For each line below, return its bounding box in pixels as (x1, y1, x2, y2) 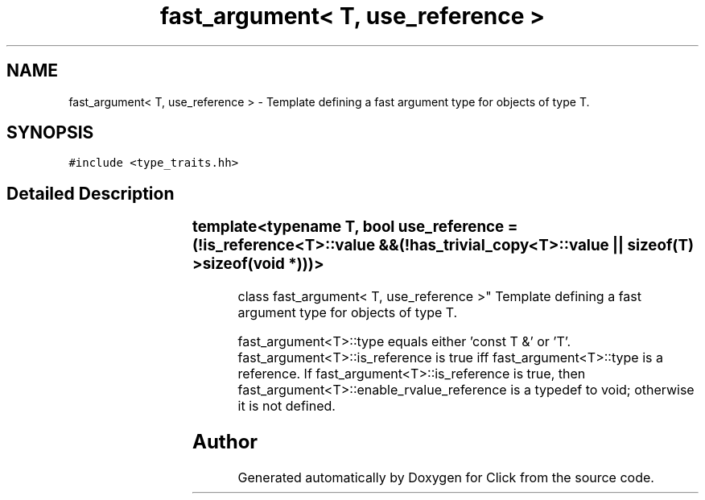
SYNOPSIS (6, 122, 94, 143)
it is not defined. (237, 398, 336, 414)
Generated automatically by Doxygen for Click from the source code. (237, 469, 654, 486)
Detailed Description (6, 183, 175, 204)
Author (192, 429, 258, 453)
